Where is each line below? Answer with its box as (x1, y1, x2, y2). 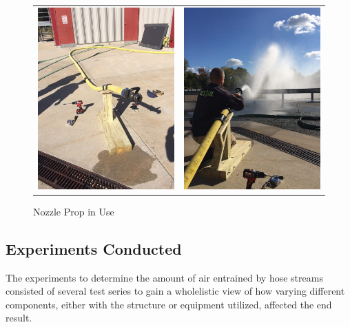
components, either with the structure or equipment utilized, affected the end (6, 297, 332, 311)
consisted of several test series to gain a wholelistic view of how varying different (6, 284, 345, 298)
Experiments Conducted (6, 238, 182, 259)
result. (6, 310, 32, 325)
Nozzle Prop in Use (33, 204, 114, 218)
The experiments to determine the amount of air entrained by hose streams (6, 270, 323, 284)
